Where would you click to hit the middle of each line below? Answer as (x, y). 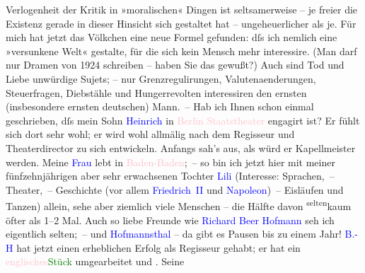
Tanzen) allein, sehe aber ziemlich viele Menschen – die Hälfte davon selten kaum (179, 205)
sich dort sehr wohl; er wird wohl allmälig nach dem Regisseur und (150, 134)
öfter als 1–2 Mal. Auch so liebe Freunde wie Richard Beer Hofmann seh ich (170, 220)
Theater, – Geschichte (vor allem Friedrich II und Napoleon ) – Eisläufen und (175, 189)
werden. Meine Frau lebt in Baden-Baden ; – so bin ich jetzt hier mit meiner (170, 162)
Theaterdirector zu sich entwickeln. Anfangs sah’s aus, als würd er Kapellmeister (181, 147)
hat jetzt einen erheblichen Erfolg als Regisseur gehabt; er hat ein (158, 247)
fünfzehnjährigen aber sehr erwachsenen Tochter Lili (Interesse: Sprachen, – (170, 176)
